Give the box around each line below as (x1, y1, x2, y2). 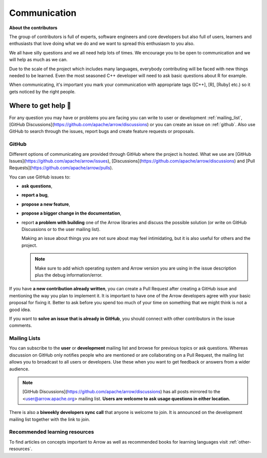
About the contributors (9, 25, 58, 31)
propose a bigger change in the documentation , (21, 210, 122, 216)
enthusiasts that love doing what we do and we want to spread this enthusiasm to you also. (9, 41, 195, 46)
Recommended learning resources (9, 428, 94, 435)
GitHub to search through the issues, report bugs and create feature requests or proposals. (9, 129, 195, 135)
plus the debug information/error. (35, 272, 103, 278)
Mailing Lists (9, 335, 41, 342)
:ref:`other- (228, 439, 252, 445)
